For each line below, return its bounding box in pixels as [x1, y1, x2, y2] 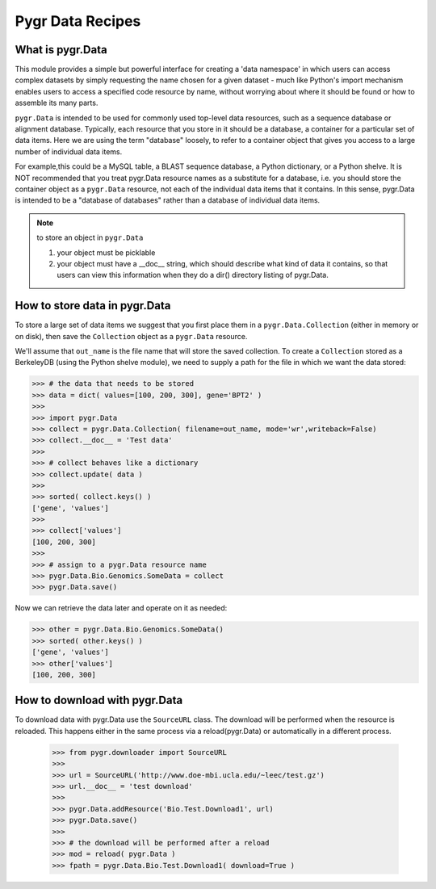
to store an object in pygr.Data [36, 233, 144, 242]
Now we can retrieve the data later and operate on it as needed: [15, 603, 228, 613]
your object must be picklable [57, 247, 156, 258]
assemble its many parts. [15, 98, 99, 108]
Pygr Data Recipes [15, 12, 141, 30]
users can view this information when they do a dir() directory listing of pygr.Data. [57, 270, 329, 280]
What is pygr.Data [15, 43, 108, 57]
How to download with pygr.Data [15, 694, 183, 707]
